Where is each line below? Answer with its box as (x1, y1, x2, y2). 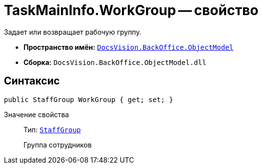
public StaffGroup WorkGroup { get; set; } (4, 95, 173, 104)
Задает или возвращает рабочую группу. (4, 27, 142, 36)
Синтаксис (4, 75, 60, 87)
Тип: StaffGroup (24, 125, 81, 134)
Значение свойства (4, 110, 69, 119)
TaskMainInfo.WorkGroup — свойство (4, 2, 259, 19)
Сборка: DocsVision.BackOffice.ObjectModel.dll (24, 58, 207, 66)
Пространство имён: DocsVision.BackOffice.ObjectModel (24, 42, 234, 51)
